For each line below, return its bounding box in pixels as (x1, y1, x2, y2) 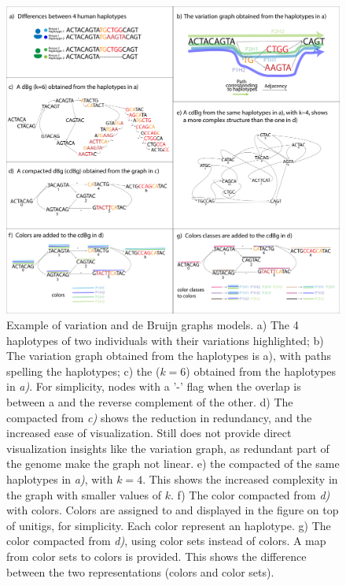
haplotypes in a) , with (6, 470, 113, 487)
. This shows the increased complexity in (142, 470, 338, 487)
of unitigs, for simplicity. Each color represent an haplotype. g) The (6, 517, 331, 533)
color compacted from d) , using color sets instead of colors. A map (6, 532, 326, 549)
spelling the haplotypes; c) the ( (6, 362, 160, 379)
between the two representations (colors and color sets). (6, 563, 274, 580)
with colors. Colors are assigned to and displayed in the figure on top (6, 502, 339, 518)
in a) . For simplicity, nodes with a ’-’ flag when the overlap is (6, 378, 301, 395)
